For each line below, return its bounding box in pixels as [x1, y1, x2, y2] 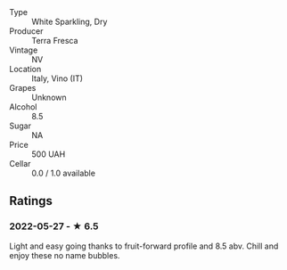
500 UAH [31, 149, 66, 160]
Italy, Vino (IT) [31, 73, 83, 84]
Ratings [9, 193, 53, 209]
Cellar [9, 159, 31, 168]
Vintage [9, 45, 38, 55]
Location [9, 64, 42, 74]
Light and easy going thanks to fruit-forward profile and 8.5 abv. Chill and [9, 241, 279, 251]
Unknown [31, 92, 67, 102]
